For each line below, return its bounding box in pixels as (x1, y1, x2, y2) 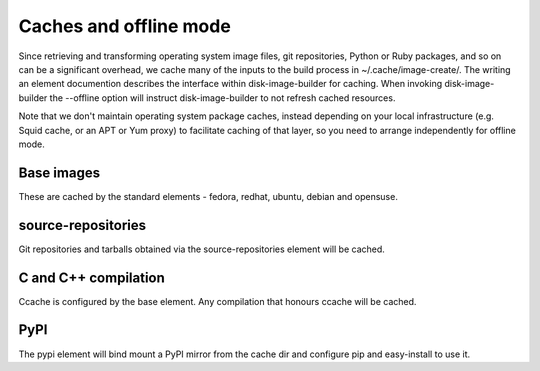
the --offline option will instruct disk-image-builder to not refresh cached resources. (49, 91, 396, 104)
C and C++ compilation (18, 269, 165, 286)
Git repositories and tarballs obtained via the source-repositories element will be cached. (18, 243, 385, 255)
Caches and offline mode (18, 15, 232, 37)
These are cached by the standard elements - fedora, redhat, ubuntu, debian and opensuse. (18, 190, 399, 202)
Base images (18, 164, 100, 181)
